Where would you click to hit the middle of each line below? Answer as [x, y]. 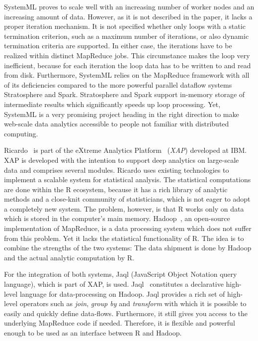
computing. [21, 133]
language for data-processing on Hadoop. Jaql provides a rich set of [122, 293]
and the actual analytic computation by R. [69, 257]
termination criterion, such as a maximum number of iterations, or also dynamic [127, 36]
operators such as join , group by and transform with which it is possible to [133, 303]
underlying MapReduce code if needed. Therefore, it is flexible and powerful [120, 323]
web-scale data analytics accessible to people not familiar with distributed [117, 124]
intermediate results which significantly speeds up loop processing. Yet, [112, 104]
